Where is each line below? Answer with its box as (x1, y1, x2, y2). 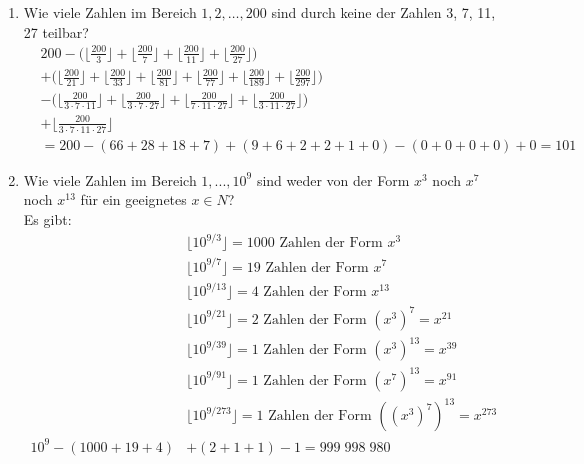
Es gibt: (23, 208, 72, 229)
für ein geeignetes (80, 189, 187, 210)
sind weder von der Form (256, 169, 410, 190)
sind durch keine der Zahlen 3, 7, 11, (271, 2, 496, 22)
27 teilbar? (23, 21, 89, 42)
